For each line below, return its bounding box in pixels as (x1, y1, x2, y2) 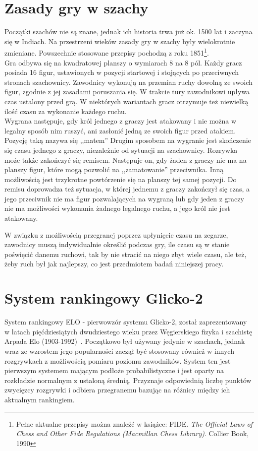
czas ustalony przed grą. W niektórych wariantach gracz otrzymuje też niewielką (4, 96, 249, 106)
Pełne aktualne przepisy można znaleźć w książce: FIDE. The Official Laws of (16, 418, 253, 429)
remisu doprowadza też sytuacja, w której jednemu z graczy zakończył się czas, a (4, 184, 250, 194)
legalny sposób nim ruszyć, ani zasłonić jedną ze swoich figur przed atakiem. (4, 125, 236, 135)
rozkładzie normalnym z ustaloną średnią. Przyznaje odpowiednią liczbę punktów (4, 375, 252, 385)
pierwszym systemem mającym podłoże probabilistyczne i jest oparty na (4, 365, 224, 376)
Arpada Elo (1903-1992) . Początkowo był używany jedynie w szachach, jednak (4, 336, 245, 346)
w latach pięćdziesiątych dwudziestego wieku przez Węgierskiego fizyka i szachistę (4, 326, 253, 336)
